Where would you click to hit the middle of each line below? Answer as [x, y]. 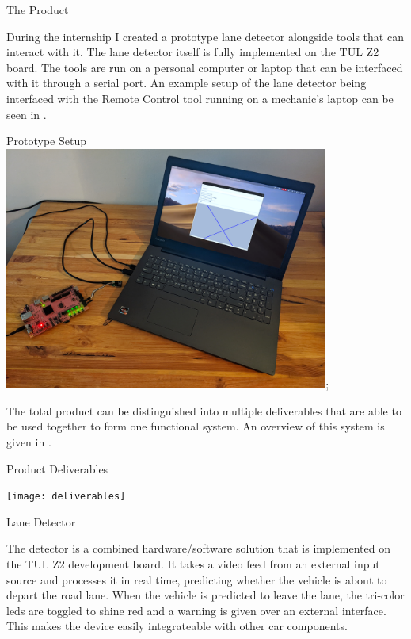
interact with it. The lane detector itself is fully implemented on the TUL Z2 [193, 52]
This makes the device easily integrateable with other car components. [177, 626]
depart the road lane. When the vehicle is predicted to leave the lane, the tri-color [205, 595]
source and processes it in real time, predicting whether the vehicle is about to [197, 579]
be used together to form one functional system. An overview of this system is [196, 426]
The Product [38, 10]
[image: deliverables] [66, 497]
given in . [29, 441]
